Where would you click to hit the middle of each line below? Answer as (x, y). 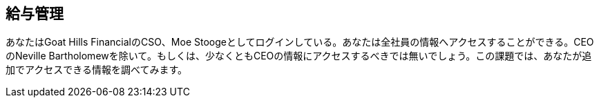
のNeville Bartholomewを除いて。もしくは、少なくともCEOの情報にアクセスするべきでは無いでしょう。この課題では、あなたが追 (299, 56)
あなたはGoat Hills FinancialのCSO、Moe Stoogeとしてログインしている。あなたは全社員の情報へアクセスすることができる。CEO (300, 42)
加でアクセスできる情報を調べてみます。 (97, 70)
